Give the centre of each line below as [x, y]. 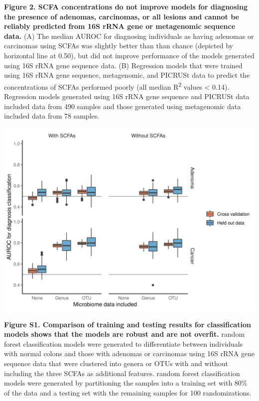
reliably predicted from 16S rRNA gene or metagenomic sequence [120, 26]
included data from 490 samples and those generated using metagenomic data [123, 106]
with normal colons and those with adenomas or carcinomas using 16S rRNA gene [129, 353]
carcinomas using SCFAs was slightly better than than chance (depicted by [119, 46]
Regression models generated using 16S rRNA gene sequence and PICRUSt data [127, 96]
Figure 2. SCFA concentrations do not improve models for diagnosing [126, 6]
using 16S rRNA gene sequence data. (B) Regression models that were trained [123, 65]
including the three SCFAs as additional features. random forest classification [122, 373]
